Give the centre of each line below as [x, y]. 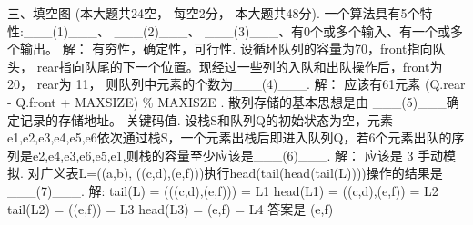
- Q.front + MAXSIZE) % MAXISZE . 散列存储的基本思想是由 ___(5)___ [227, 101]
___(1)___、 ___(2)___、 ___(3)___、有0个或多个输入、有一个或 [236, 30]
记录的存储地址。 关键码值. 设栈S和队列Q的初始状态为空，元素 [206, 119]
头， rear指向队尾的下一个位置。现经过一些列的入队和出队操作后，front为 [225, 66]
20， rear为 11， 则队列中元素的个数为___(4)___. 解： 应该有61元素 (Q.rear [236, 84]
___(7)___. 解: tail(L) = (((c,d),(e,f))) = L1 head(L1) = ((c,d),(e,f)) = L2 [223, 190]
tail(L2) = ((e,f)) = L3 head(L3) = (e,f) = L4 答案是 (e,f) [171, 208]
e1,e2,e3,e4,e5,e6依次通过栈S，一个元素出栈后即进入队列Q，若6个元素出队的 [230, 137]
